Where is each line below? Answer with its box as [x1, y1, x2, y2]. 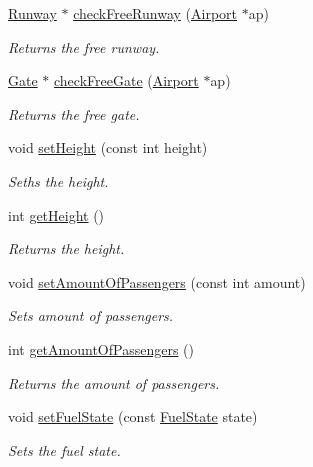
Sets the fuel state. [8, 439, 121, 460]
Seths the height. [8, 170, 109, 191]
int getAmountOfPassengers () [8, 338, 194, 359]
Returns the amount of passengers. [8, 372, 220, 393]
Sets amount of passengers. [8, 305, 174, 326]
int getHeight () [8, 204, 105, 225]
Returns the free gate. [8, 103, 140, 124]
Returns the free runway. [8, 36, 160, 57]
